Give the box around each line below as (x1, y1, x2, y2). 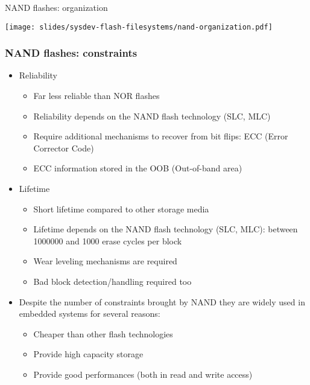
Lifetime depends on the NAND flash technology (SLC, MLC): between (33, 223, 298, 235)
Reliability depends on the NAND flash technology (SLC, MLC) (33, 109, 271, 122)
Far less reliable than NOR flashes (33, 89, 160, 102)
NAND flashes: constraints (5, 45, 138, 60)
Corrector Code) (33, 141, 94, 154)
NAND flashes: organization (5, 1, 108, 13)
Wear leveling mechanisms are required (33, 255, 177, 267)
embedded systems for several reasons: (19, 307, 160, 320)
